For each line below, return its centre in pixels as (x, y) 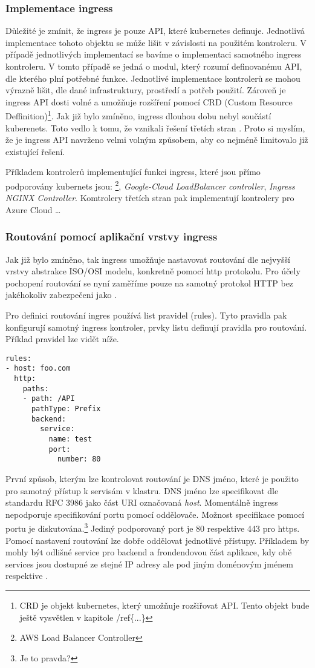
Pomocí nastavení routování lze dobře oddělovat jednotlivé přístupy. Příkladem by (157, 540)
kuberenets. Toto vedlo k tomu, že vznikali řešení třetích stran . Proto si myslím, (155, 127)
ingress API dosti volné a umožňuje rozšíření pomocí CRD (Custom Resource (149, 101)
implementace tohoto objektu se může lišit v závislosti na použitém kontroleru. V (156, 42)
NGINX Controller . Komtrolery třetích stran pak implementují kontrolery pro (150, 198)
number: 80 (79, 459)
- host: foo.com (38, 369)
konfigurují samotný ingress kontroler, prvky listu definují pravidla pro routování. (156, 327)
